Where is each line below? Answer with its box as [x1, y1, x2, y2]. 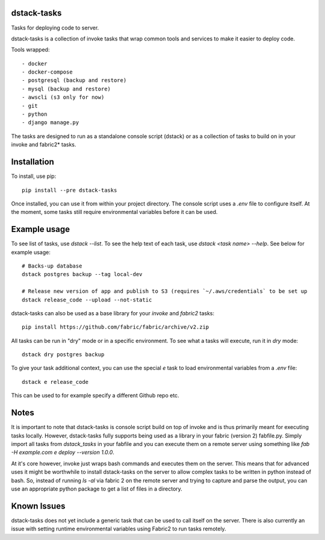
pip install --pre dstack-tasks [22, 187, 117, 193]
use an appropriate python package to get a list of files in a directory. [11, 485, 183, 492]
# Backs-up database [22, 262, 82, 269]
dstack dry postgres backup [22, 351, 105, 358]
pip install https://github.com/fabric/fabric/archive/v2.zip [22, 324, 209, 331]
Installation [11, 157, 54, 167]
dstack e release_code [22, 378, 89, 385]
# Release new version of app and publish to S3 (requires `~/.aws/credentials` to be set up [22, 288, 308, 295]
